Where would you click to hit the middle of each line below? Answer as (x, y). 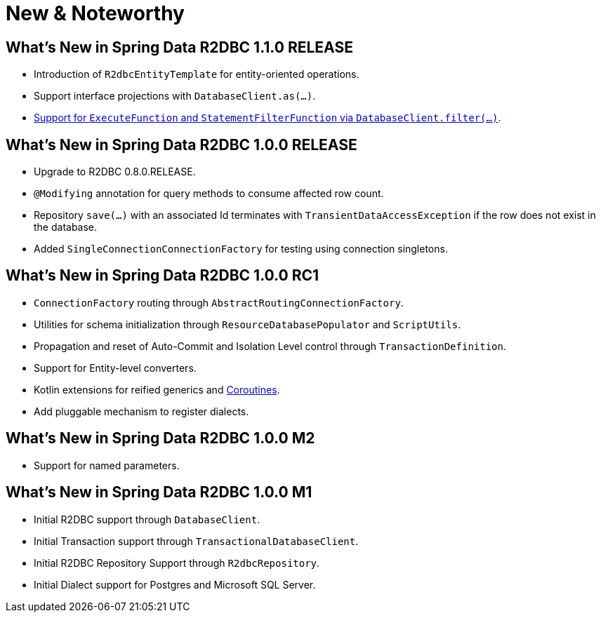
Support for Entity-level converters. (115, 368)
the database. (66, 227)
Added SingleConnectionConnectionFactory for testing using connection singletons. (241, 249)
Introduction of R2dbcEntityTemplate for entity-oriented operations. (197, 74)
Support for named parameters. (107, 465)
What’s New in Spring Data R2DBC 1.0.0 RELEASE (181, 145)
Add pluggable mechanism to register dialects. (141, 411)
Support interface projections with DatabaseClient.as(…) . (175, 96)
